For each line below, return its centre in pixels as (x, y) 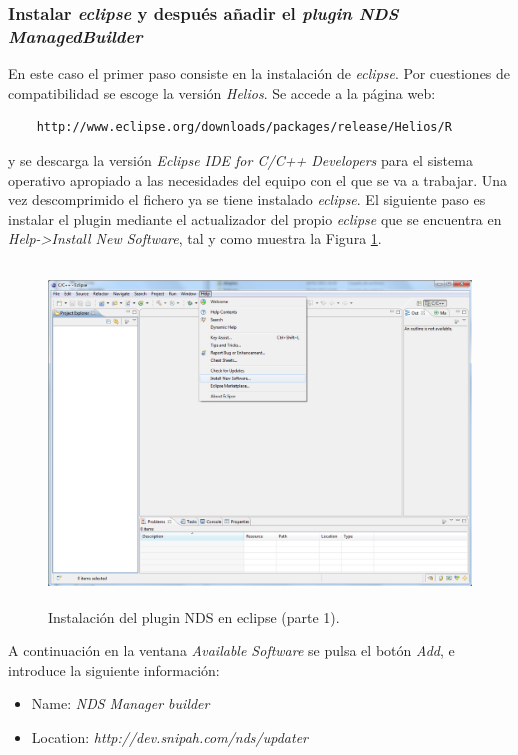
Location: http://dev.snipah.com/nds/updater (169, 737)
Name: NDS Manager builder (120, 703)
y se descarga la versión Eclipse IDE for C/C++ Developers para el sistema (240, 159)
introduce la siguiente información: (114, 669)
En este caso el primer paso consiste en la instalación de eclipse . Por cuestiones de (259, 73)
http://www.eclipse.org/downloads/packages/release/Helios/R (244, 127)
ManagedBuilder (75, 35)
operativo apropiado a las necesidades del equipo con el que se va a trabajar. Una (258, 179)
